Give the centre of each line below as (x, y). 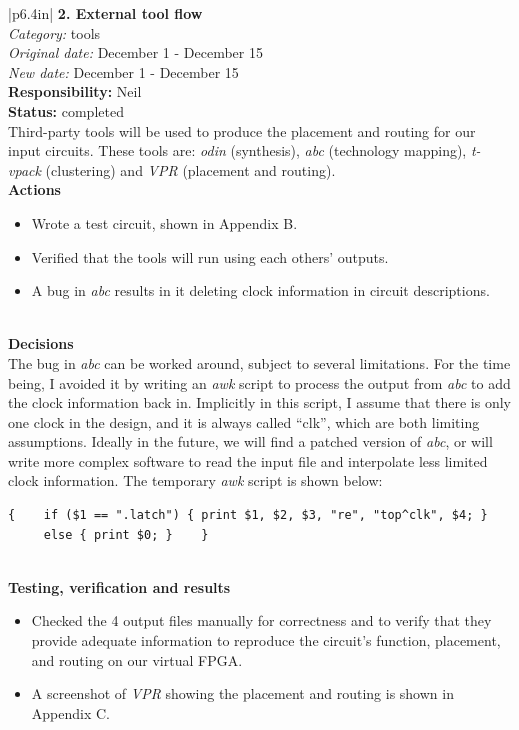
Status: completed (66, 110)
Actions (34, 189)
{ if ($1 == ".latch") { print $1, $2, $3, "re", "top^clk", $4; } (248, 515)
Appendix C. (70, 712)
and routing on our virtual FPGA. (137, 659)
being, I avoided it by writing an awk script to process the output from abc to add (259, 382)
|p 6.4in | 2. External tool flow (105, 13)
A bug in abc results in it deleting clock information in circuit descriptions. (260, 290)
